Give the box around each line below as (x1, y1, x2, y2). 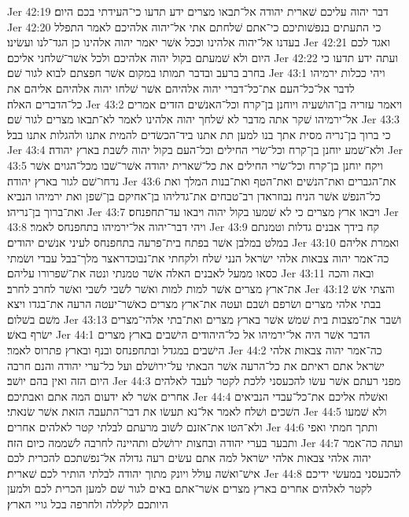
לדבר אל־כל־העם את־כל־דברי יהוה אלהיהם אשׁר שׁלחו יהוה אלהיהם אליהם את (7, 79, 355, 96)
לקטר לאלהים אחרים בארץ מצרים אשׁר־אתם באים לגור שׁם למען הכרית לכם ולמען (7, 480, 372, 497)
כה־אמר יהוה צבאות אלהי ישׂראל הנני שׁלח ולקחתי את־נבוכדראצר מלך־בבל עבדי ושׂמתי (7, 249, 389, 266)
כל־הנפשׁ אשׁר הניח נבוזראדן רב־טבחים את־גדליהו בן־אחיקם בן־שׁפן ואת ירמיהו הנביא (7, 188, 381, 204)
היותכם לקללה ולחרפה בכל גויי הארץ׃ (7, 496, 168, 511)
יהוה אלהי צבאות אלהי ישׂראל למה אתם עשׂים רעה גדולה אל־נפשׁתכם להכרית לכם (7, 449, 371, 466)
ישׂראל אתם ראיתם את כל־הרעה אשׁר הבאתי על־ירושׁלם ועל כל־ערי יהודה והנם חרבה (7, 357, 385, 373)
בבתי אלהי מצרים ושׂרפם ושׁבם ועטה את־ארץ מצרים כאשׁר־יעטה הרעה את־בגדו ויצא (7, 295, 381, 312)
